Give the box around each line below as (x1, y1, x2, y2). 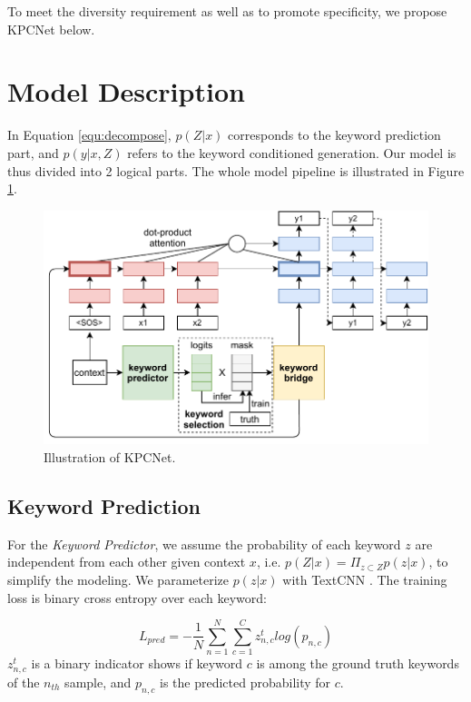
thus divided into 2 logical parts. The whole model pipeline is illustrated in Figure (7, 161, 465, 180)
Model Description (7, 73, 245, 110)
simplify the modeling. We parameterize (7, 569, 229, 588)
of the (7, 672, 40, 691)
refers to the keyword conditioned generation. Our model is (127, 143, 456, 162)
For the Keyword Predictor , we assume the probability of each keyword (7, 534, 401, 553)
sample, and (64, 672, 132, 691)
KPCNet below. (7, 19, 95, 38)
